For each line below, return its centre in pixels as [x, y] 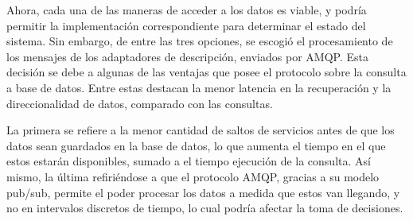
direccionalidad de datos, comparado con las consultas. [140, 103]
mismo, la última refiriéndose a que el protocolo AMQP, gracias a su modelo [193, 176]
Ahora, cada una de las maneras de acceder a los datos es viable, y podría [187, 10]
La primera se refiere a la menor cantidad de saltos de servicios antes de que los [201, 130]
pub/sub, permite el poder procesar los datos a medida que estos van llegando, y [203, 192]
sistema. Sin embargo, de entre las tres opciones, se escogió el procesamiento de [200, 41]
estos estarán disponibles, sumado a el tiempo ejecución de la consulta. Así [189, 161]
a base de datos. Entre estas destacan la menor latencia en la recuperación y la [199, 87]
